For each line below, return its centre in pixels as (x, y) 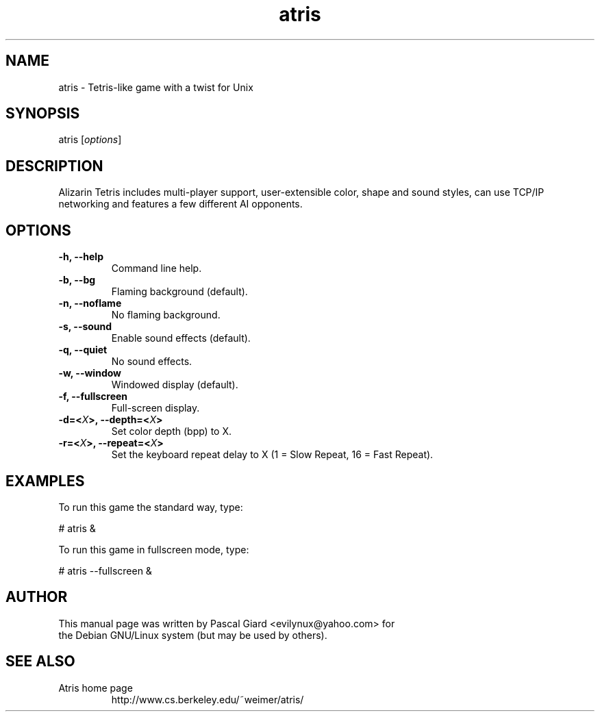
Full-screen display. (155, 408)
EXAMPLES (45, 481)
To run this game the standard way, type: (151, 507)
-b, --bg (77, 280)
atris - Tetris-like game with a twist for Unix (156, 87)
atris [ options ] (90, 140)
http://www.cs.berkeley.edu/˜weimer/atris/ (208, 699)
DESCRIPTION (54, 166)
